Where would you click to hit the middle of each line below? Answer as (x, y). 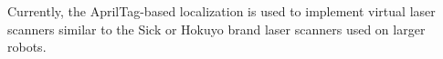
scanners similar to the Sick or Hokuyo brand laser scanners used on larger (216, 29)
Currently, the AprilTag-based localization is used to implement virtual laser (221, 11)
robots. (27, 47)
